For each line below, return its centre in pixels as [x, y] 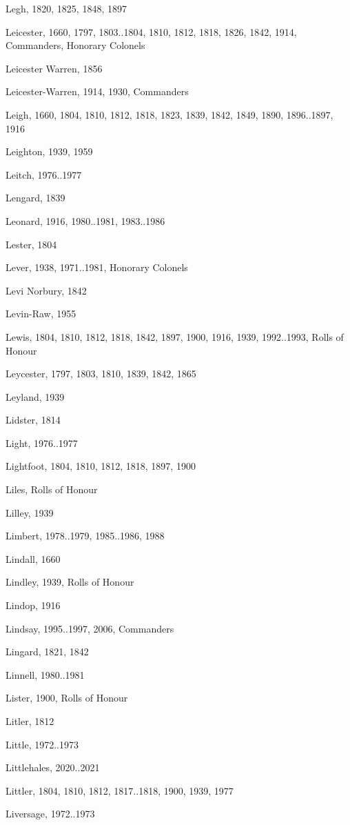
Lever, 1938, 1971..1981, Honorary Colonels [97, 267]
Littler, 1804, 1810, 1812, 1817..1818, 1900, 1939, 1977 [120, 790]
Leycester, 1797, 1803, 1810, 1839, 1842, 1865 [101, 374]
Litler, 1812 [30, 721]
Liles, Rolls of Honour [52, 489]
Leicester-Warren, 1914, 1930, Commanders [97, 91]
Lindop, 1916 [33, 605]
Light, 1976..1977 [42, 443]
